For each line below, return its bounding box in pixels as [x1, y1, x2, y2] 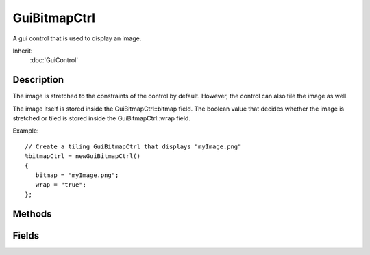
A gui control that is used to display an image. [12, 34, 142, 42]
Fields [12, 230, 40, 241]
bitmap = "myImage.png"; [35, 171, 119, 179]
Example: [12, 126, 39, 135]
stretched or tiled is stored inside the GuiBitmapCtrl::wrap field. [12, 114, 191, 122]
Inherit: [12, 46, 33, 55]
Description [12, 74, 64, 85]
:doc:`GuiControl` [29, 56, 79, 64]
